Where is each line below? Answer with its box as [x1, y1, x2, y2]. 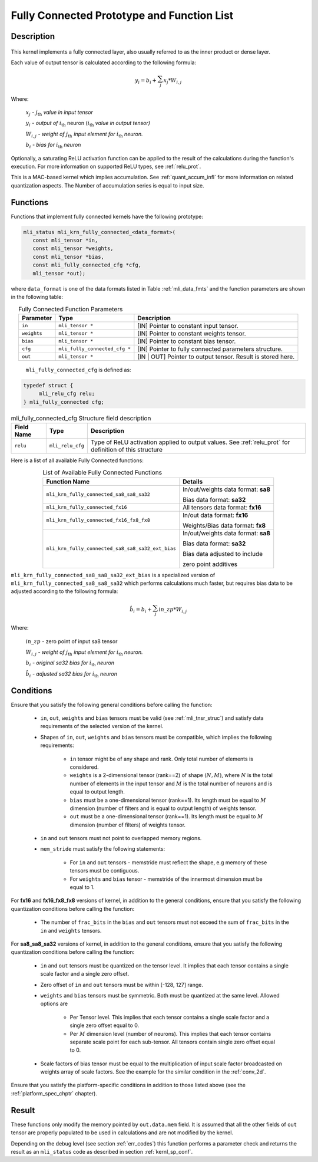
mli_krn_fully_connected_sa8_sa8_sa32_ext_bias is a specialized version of [11, 571, 216, 578]
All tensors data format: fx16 [183, 503, 261, 511]
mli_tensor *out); [32, 270, 86, 276]
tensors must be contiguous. [69, 867, 140, 874]
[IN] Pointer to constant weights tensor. [137, 329, 247, 337]
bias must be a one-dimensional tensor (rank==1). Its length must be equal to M [69, 796, 266, 804]
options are [40, 1000, 68, 1008]
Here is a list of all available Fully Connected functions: [11, 457, 144, 464]
